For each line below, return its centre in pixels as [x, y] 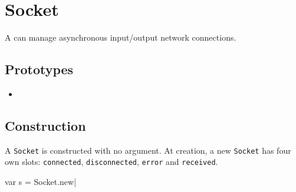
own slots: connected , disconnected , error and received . [111, 162]
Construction [45, 125]
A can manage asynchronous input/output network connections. [121, 37]
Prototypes [39, 69]
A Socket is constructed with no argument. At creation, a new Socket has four [148, 150]
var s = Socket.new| [41, 182]
